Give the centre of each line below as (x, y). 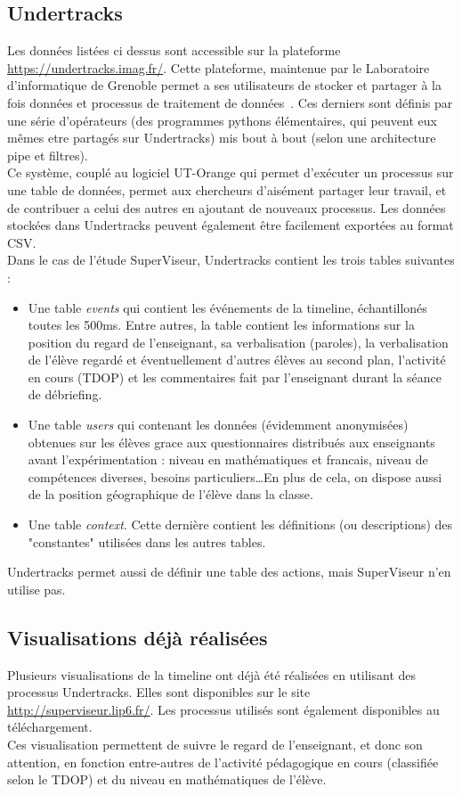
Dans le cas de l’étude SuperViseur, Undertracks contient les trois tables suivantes (231, 260)
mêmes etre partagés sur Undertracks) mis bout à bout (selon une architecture (222, 138)
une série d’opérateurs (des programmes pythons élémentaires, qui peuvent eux (222, 120)
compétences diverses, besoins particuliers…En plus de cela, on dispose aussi (235, 476)
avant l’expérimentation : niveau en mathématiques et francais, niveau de (228, 459)
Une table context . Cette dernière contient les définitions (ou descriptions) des (240, 525)
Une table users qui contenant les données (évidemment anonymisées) (218, 425)
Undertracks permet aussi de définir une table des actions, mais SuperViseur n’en (229, 572)
